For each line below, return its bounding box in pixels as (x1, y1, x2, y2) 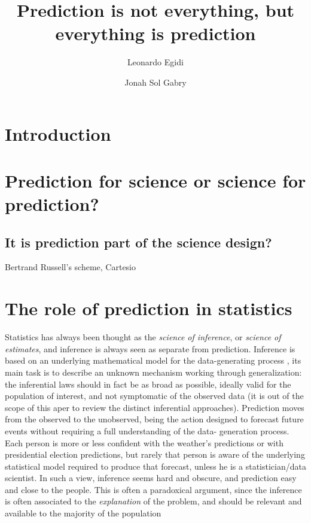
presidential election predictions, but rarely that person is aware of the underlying (5, 448, 305, 461)
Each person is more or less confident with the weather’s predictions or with (5, 436, 283, 449)
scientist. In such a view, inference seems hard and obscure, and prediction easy (5, 471, 297, 484)
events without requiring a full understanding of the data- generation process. (5, 424, 289, 437)
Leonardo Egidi (127, 56, 184, 68)
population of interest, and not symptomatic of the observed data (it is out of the (5, 389, 304, 402)
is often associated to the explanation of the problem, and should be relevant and (5, 495, 302, 507)
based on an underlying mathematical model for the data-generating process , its (5, 354, 301, 367)
